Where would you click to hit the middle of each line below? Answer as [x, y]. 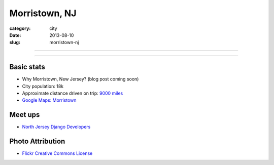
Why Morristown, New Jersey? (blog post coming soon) [80, 79]
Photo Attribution [37, 141]
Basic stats [27, 67]
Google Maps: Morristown [49, 100]
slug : [15, 43]
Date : [15, 35]
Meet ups [25, 115]
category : [20, 28]
